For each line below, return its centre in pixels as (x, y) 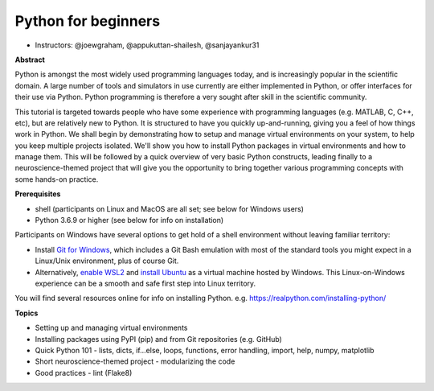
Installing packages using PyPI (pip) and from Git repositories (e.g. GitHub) (159, 339)
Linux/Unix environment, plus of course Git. (107, 261)
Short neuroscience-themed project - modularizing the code (135, 361)
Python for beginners (88, 21)
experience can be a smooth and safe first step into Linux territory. (145, 283)
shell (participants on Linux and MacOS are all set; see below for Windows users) (170, 208)
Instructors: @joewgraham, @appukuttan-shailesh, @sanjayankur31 (147, 45)
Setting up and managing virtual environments (111, 328)
